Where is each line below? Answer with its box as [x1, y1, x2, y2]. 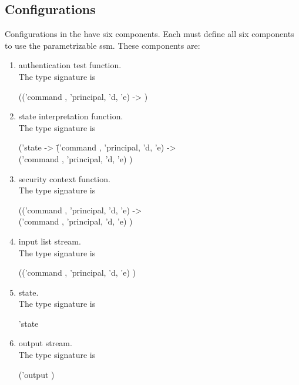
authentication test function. [18, 59, 122, 71]
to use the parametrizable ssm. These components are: [5, 39, 200, 51]
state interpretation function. [18, 110, 123, 122]
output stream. [18, 337, 72, 349]
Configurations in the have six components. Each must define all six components [5, 28, 294, 40]
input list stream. [18, 235, 81, 247]
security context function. [18, 172, 110, 185]
